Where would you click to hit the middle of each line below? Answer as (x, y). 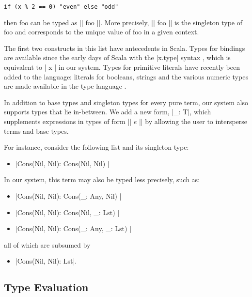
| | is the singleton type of (205, 22)
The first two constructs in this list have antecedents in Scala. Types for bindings (125, 48)
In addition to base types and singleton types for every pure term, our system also (126, 102)
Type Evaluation (46, 287)
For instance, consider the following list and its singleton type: (96, 147)
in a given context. (171, 32)
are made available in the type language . (65, 86)
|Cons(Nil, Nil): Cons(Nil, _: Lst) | (67, 212)
